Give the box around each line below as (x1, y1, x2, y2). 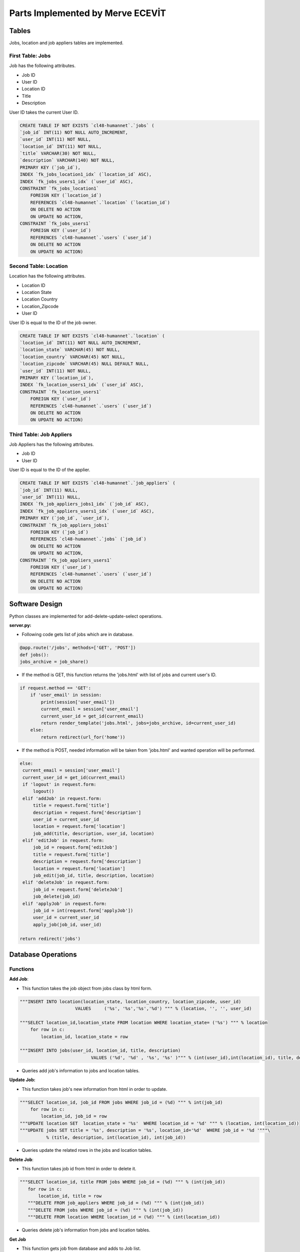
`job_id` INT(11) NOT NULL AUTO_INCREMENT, (19, 129, 128, 135)
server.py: (9, 622, 31, 628)
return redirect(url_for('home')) (40, 734, 125, 740)
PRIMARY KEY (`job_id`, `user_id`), (19, 515, 110, 521)
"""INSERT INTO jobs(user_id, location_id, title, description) (19, 1048, 181, 1054)
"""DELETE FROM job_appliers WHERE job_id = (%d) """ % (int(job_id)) (27, 1200, 204, 1206)
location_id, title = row (38, 1193, 102, 1199)
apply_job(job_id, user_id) (32, 921, 102, 927)
